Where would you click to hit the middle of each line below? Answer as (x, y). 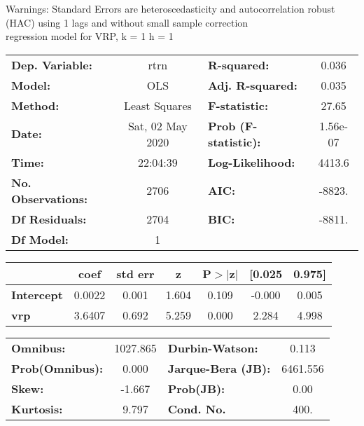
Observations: (50, 198)
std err (135, 273)
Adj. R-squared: (252, 85)
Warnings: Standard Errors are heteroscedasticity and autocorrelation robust (170, 8)
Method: (35, 105)
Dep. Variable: (52, 64)
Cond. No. (197, 408)
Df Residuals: (49, 219)
